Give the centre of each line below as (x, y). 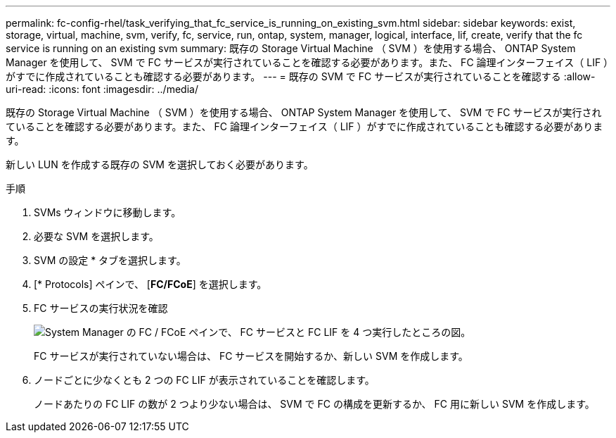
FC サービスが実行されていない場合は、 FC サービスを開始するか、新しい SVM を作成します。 (251, 356)
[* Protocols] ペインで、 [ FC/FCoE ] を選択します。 (150, 284)
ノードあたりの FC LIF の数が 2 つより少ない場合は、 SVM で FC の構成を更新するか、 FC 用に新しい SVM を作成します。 (314, 404)
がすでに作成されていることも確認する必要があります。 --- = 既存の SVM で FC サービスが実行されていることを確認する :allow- (301, 76)
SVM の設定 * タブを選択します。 (110, 260)
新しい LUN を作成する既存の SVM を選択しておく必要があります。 (160, 164)
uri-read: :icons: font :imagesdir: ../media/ (102, 89)
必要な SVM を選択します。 (96, 236)
